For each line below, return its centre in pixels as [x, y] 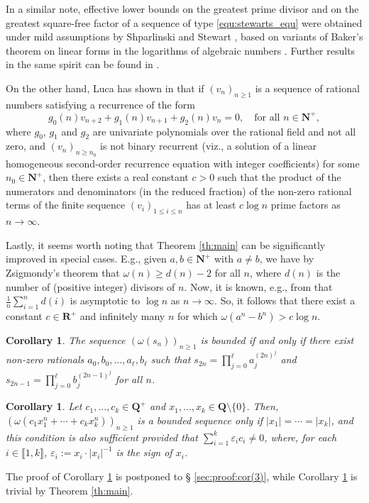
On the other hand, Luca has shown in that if [105, 88]
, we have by [287, 259]
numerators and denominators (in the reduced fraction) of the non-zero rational [179, 190]
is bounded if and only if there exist [277, 340]
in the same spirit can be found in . [83, 64]
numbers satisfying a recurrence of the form [100, 104]
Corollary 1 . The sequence [66, 340]
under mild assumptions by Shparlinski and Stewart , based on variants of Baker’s [184, 37]
